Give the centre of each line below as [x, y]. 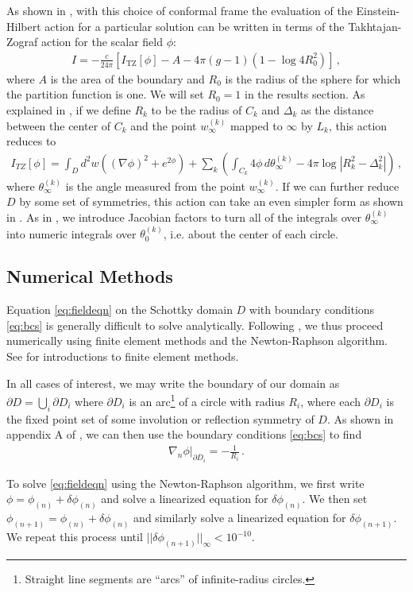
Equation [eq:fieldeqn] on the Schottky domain [120, 310]
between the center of [59, 125]
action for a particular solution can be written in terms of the [195, 26]
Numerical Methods [90, 276]
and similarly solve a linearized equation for [240, 518]
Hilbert [24, 26]
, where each [331, 401]
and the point [164, 125]
